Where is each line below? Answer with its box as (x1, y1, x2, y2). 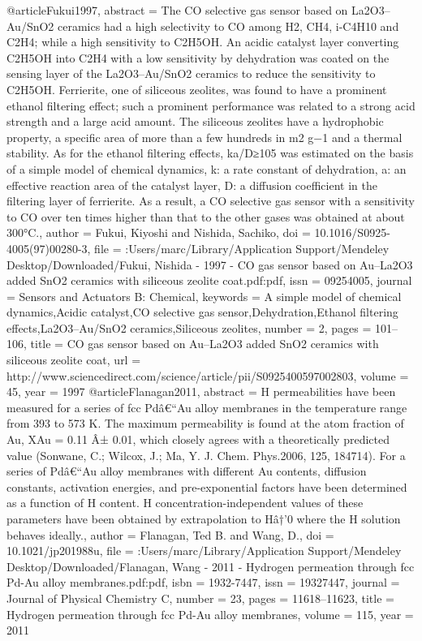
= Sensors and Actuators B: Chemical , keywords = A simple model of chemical (6, 287, 402, 304)
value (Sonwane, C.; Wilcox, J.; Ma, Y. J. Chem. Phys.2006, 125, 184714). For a (6, 446, 406, 463)
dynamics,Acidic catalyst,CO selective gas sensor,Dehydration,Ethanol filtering (6, 303, 398, 320)
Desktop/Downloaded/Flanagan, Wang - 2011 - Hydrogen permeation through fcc (6, 557, 415, 574)
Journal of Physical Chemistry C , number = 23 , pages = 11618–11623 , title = (6, 589, 394, 606)
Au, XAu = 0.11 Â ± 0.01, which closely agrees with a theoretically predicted (6, 431, 390, 448)
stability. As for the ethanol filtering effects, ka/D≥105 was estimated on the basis (6, 144, 414, 161)
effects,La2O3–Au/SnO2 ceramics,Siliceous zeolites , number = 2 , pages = (6, 319, 372, 336)
